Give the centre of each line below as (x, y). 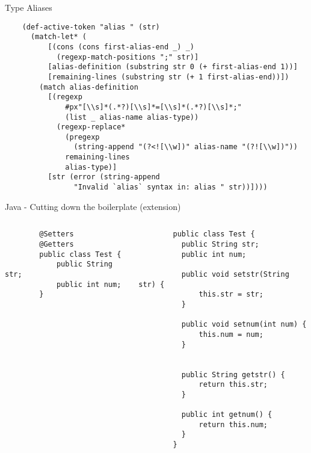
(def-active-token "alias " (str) (91, 27)
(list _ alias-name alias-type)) (132, 117)
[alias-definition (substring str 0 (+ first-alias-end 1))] (173, 67)
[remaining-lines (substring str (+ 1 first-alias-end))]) (168, 77)
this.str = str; (231, 294)
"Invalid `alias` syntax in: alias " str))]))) (171, 187)
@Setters (57, 234)
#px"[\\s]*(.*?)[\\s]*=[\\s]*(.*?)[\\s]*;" (153, 107)
